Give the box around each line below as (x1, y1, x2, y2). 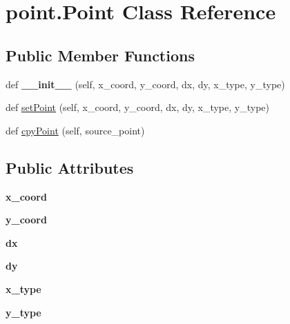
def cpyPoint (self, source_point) (6, 123, 145, 137)
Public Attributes (6, 156, 134, 178)
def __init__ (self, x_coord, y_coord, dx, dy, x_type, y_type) (6, 77, 285, 91)
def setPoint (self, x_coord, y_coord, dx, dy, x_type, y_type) (6, 100, 269, 114)
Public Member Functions (6, 44, 195, 65)
